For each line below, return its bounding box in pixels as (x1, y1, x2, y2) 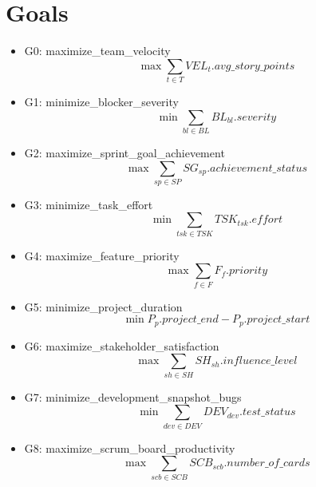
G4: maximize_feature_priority (24, 247, 180, 263)
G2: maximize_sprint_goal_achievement (24, 144, 225, 160)
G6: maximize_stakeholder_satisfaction (24, 337, 219, 354)
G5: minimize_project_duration (24, 298, 183, 315)
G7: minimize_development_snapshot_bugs (24, 388, 242, 405)
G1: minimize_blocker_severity (24, 93, 179, 110)
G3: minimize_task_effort (24, 196, 153, 212)
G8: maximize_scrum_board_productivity (24, 439, 235, 456)
